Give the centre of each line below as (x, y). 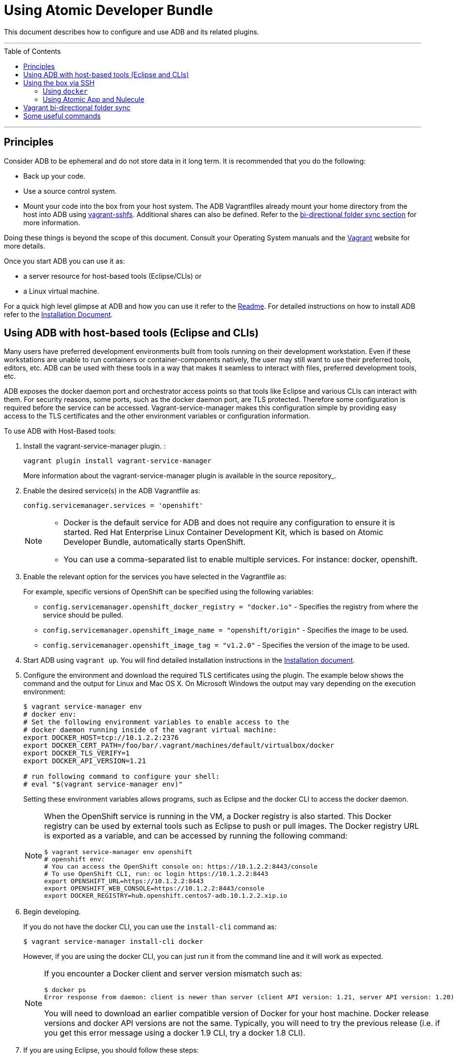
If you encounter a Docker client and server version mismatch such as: (173, 974)
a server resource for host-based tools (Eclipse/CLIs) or (113, 276)
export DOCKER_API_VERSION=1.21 (85, 761)
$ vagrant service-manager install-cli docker (113, 942)
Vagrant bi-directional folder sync (77, 107)
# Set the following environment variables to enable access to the (156, 722)
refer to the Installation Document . (58, 314)
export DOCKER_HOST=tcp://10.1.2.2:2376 (101, 738)
